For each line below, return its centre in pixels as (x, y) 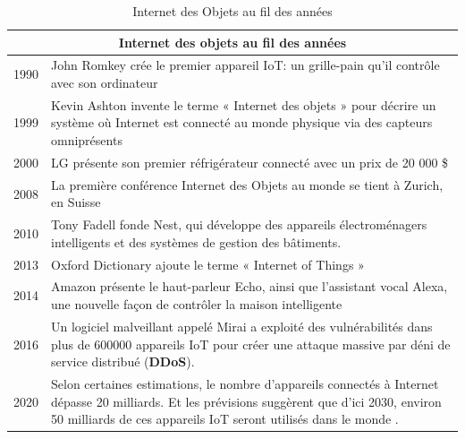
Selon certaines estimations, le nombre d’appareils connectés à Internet (245, 383)
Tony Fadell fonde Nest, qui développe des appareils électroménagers (239, 224)
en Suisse (76, 202)
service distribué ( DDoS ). (123, 362)
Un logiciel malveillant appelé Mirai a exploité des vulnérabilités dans (242, 326)
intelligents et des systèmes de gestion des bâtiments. (196, 241)
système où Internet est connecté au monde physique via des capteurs (242, 122)
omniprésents (87, 140)
